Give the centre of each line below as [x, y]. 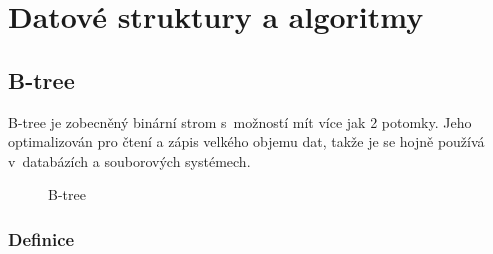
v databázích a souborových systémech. [129, 160]
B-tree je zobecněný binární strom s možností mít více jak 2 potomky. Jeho [240, 121]
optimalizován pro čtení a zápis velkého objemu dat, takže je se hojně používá [246, 141]
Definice [41, 238]
